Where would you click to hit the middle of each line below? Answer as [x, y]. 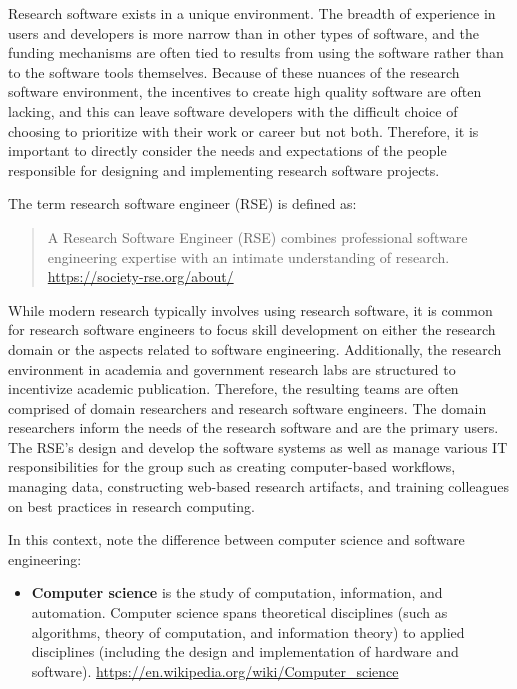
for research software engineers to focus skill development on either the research [252, 329]
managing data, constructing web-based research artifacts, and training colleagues [259, 486]
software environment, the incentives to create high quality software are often [245, 91]
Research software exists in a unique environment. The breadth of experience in [252, 13]
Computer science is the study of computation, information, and [237, 592]
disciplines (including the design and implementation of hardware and [245, 651]
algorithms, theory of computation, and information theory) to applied [248, 631]
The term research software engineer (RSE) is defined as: [182, 203]
